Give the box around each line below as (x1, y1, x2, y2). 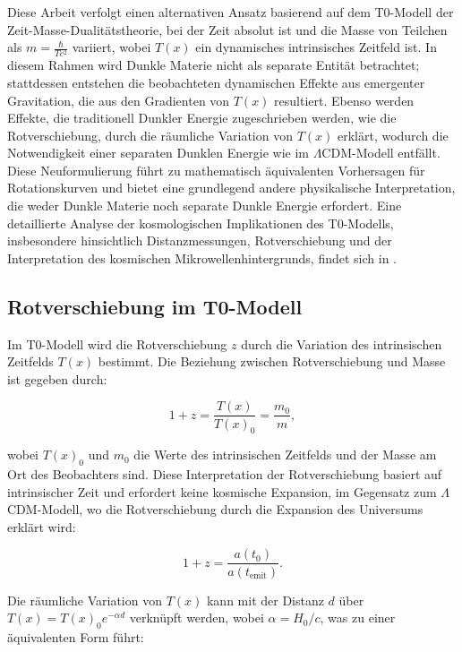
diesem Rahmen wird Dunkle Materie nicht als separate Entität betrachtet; (7, 56, 420, 74)
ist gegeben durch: (7, 369, 107, 388)
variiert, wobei (72, 38, 151, 56)
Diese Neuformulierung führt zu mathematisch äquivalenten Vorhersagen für (7, 160, 425, 179)
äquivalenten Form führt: (7, 627, 144, 646)
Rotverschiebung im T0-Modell (7, 292, 303, 320)
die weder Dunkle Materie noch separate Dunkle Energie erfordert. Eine (7, 196, 402, 215)
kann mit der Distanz (206, 590, 324, 609)
